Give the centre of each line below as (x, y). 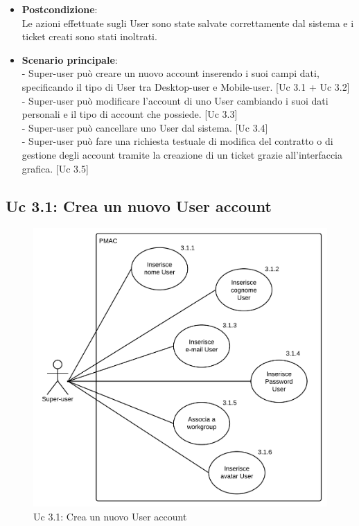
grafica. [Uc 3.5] (55, 168)
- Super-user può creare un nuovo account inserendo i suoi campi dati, (170, 73)
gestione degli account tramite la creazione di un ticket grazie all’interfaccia (182, 154)
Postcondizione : (60, 9)
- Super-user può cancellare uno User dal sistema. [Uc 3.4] (145, 127)
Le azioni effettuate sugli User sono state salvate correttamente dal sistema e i (188, 23)
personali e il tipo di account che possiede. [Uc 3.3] (130, 114)
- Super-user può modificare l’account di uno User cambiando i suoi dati (175, 100)
